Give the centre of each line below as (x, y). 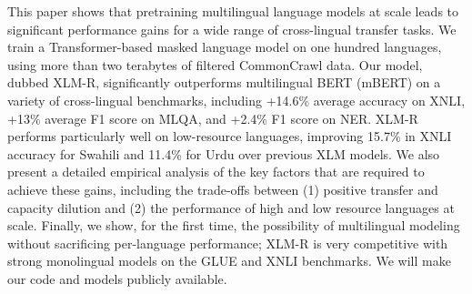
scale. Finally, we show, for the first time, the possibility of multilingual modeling (234, 225)
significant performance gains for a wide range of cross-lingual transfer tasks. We (232, 29)
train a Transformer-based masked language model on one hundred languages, (225, 47)
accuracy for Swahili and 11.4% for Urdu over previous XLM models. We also (224, 153)
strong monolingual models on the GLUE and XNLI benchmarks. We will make (229, 261)
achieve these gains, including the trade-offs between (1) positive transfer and (223, 189)
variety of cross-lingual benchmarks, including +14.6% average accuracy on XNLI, (236, 100)
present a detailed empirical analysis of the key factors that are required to (216, 172)
